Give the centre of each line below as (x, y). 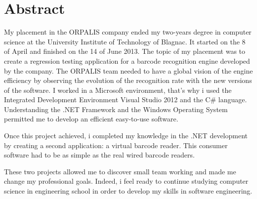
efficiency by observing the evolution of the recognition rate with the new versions (128, 80)
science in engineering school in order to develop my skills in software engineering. (128, 191)
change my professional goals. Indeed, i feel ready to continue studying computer (126, 181)
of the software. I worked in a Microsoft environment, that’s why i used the (118, 90)
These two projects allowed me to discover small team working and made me (120, 171)
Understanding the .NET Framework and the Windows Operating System (116, 109)
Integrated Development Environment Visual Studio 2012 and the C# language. (126, 99)
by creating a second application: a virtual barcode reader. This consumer (116, 145)
